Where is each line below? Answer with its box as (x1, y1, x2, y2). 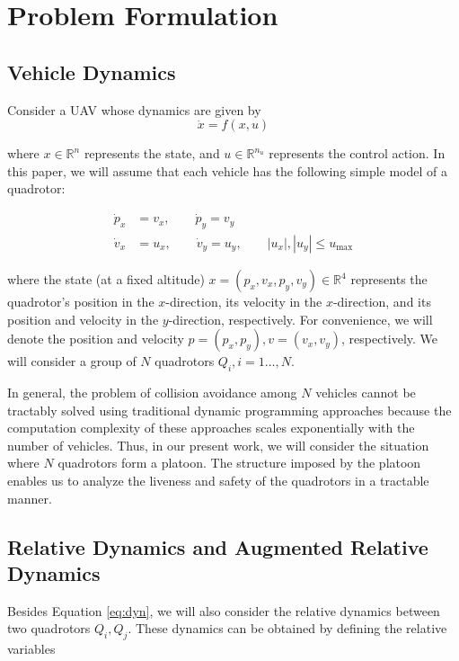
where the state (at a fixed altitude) (7, 270, 205, 289)
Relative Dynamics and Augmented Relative (7, 532, 428, 560)
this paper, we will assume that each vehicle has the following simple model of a (7, 161, 447, 180)
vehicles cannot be (315, 383, 416, 402)
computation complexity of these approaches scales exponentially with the (7, 418, 415, 437)
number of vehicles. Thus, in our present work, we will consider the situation (7, 435, 429, 454)
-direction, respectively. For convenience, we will (168, 309, 433, 328)
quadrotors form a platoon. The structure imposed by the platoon (57, 453, 421, 472)
